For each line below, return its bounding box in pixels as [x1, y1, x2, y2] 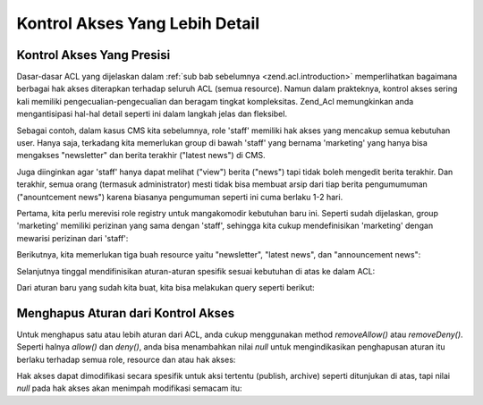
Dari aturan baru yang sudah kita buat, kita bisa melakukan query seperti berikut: [16, 282, 315, 292]
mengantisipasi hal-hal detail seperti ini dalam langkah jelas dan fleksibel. [16, 108, 288, 120]
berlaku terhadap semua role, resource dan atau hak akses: [16, 354, 236, 365]
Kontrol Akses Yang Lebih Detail [16, 13, 259, 33]
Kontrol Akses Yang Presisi [16, 47, 171, 63]
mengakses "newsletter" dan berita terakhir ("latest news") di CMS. [16, 150, 266, 161]
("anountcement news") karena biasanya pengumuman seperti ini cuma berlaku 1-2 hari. [16, 191, 343, 202]
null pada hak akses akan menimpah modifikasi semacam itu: [16, 383, 242, 393]
